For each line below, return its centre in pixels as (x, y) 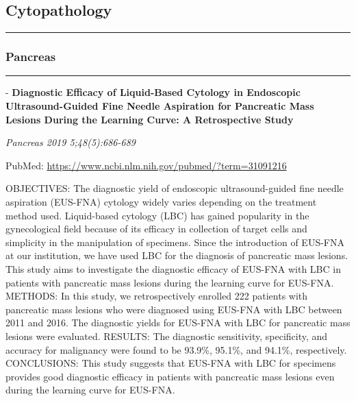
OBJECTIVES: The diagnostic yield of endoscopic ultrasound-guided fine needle (175, 188)
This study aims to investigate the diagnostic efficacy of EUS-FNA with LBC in (173, 268)
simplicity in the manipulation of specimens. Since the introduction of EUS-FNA (175, 242)
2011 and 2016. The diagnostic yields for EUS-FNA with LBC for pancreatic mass (178, 323)
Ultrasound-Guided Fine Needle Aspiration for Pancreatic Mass (160, 106)
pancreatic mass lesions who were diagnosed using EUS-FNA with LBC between (174, 309)
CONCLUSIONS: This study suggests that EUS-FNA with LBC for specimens (171, 363)
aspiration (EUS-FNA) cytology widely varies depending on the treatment (161, 201)
